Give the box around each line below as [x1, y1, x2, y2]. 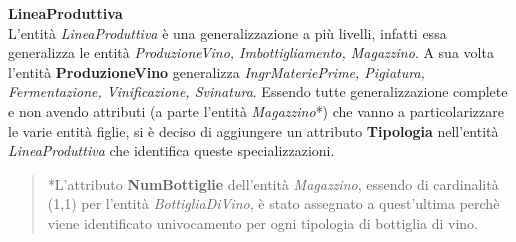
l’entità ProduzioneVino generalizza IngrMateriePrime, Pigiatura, [8, 61, 425, 82]
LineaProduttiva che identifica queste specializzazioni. [8, 140, 335, 161]
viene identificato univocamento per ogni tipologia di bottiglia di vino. [47, 212, 479, 233]
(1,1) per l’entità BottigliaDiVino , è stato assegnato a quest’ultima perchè [47, 193, 500, 214]
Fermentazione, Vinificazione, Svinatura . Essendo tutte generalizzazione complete [8, 81, 508, 102]
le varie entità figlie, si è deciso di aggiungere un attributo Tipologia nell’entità [8, 120, 499, 141]
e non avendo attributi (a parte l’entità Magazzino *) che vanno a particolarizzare [8, 100, 504, 121]
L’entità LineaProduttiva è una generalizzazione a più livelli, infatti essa [8, 22, 447, 43]
